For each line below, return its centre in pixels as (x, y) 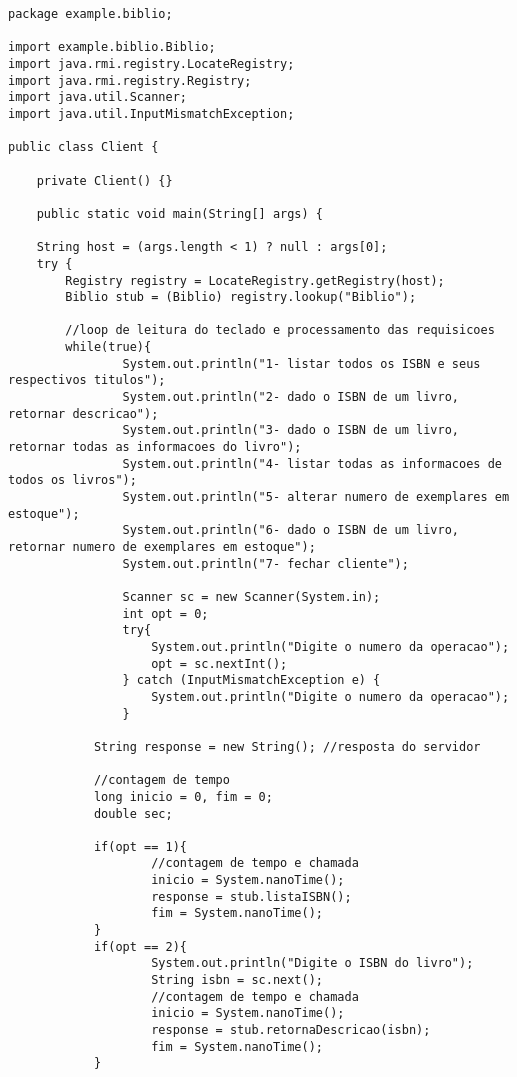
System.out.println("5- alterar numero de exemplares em (316, 497)
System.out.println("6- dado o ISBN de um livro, (291, 530)
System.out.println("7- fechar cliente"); (265, 563)
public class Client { (83, 147)
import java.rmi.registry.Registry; (130, 80)
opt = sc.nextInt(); (219, 663)
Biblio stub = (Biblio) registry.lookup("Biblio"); (241, 297)
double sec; (133, 813)
